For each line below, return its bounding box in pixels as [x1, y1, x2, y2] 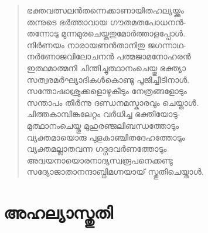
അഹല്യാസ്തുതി [4, 200, 113, 224]
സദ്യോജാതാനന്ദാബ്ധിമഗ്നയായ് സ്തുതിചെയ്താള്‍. [26, 165, 204, 178]
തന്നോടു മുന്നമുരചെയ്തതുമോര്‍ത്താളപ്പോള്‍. [26, 27, 186, 39]
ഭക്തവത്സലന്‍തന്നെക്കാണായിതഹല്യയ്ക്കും [26, 4, 184, 16]
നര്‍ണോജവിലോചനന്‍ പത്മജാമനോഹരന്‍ [26, 50, 191, 62]
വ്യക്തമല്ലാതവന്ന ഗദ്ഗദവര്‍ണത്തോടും [26, 142, 167, 155]
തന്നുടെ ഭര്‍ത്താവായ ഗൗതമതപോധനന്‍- [26, 15, 186, 28]
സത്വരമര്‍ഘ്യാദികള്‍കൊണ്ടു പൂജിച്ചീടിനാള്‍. [26, 73, 190, 85]
